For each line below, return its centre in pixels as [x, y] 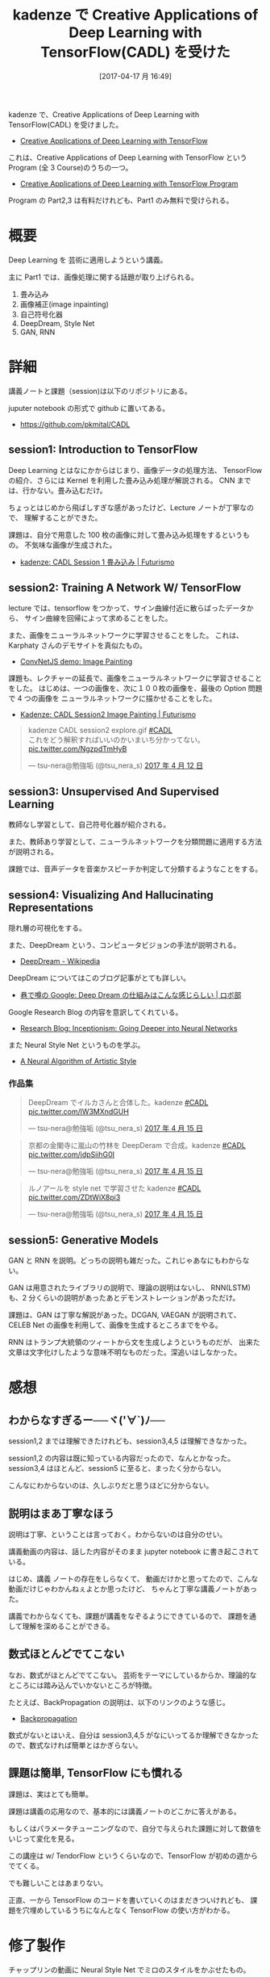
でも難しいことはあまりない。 [58, 1883]
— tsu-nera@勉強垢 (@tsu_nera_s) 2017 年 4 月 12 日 [116, 765]
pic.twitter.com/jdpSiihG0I [71, 1154]
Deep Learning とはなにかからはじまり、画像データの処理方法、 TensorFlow [135, 470]
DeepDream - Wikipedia [60, 961]
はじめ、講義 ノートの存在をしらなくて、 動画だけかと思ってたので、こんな [133, 1578]
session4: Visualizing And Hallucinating [111, 895]
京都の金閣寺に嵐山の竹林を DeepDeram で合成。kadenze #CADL [137, 1146]
